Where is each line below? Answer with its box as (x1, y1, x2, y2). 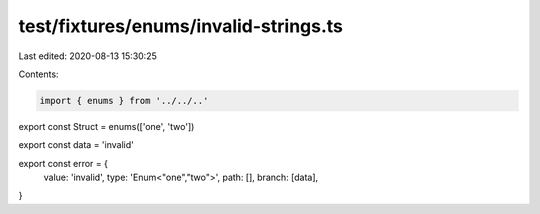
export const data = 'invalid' (18, 139, 134, 151)
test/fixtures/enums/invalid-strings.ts (18, 15, 344, 37)
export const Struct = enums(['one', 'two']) (18, 120, 195, 132)
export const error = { (18, 157, 109, 169)
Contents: (18, 68, 59, 80)
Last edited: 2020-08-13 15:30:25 (18, 50, 157, 62)
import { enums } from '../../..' (39, 95, 209, 106)
